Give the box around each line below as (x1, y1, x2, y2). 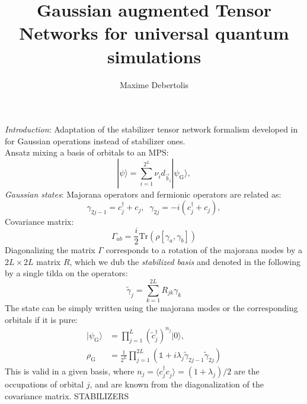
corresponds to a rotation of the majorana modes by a (105, 244, 302, 256)
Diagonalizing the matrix (5, 244, 95, 256)
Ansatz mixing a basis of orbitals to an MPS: (5, 146, 169, 159)
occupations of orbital (5, 378, 84, 390)
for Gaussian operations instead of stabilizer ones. (5, 134, 186, 147)
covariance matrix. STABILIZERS (5, 389, 129, 402)
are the (234, 364, 260, 377)
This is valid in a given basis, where (5, 364, 135, 377)
